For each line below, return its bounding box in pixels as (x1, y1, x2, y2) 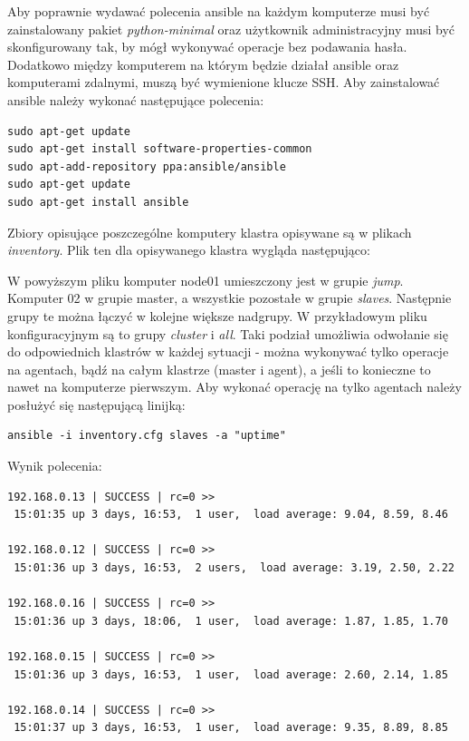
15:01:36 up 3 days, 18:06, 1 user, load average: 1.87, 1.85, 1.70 (14, 614, 448, 628)
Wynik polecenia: (7, 456, 102, 475)
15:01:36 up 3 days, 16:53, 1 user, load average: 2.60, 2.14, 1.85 (14, 668, 448, 681)
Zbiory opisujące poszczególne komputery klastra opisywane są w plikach (7, 222, 412, 241)
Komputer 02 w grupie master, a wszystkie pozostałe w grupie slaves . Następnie (7, 288, 452, 307)
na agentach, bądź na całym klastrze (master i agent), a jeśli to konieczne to (7, 359, 431, 378)
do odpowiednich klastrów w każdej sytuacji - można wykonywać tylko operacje (7, 342, 449, 361)
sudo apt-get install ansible (7, 195, 189, 209)
